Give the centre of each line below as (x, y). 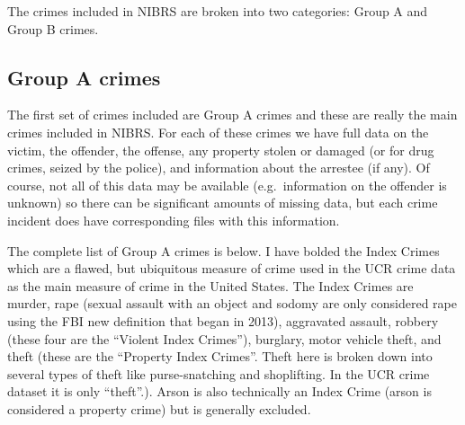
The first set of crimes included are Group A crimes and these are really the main (232, 115)
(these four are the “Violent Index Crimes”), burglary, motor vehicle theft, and (224, 338)
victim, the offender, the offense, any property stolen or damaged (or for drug (221, 150)
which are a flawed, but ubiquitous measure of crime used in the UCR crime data (232, 268)
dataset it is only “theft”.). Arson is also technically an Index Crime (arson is (219, 391)
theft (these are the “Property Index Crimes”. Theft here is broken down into (220, 356)
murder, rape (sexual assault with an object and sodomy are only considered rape (232, 303)
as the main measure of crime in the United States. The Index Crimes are (210, 285)
